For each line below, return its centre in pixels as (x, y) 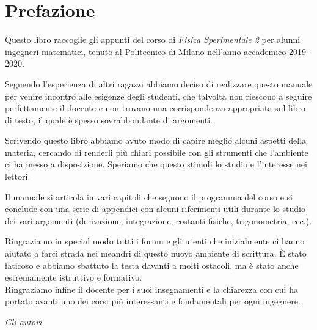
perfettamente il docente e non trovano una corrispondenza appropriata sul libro (155, 108)
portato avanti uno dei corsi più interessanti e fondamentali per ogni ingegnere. (153, 301)
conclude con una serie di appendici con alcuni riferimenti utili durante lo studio (155, 209)
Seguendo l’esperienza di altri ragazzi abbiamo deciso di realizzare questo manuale (159, 83)
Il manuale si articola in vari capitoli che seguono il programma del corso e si (149, 196)
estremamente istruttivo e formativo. (74, 277)
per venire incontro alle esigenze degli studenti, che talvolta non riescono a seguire (158, 96)
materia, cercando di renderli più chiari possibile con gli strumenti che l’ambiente (157, 152)
